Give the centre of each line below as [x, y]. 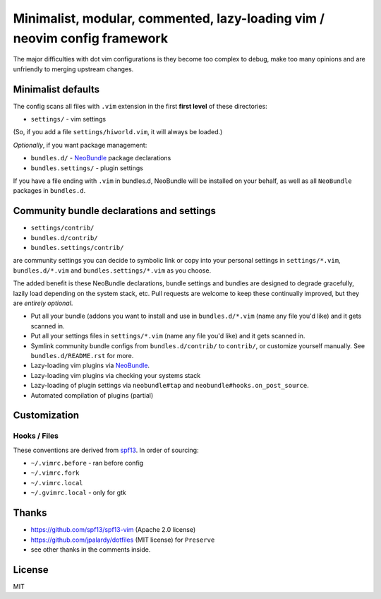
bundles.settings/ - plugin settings [87, 168]
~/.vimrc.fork [55, 473]
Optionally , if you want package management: [80, 145]
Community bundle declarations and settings [115, 211]
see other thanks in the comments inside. [91, 549]
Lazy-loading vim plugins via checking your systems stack [116, 375]
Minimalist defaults [56, 89]
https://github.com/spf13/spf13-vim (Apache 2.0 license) [113, 530]
